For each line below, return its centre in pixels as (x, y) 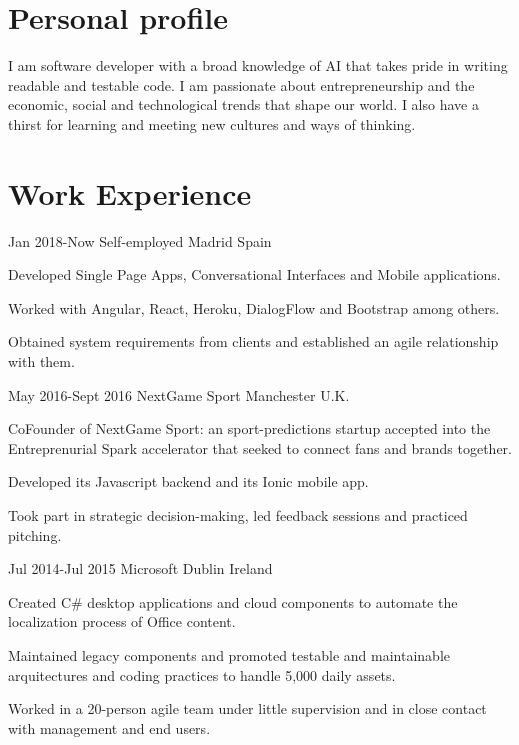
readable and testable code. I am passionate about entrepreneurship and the (241, 84)
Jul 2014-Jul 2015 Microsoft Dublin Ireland (140, 568)
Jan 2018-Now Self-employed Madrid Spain (140, 240)
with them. (41, 361)
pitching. (35, 534)
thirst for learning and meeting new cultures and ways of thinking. (212, 123)
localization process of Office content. (122, 621)
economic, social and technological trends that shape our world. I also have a (243, 104)
